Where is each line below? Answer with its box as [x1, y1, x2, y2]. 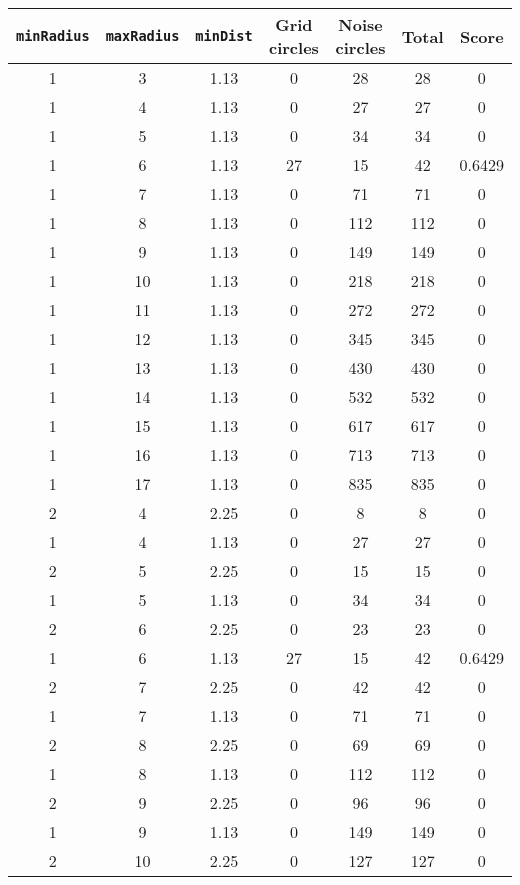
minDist [195, 28, 253, 44]
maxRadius [105, 28, 180, 44]
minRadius [16, 28, 90, 44]
